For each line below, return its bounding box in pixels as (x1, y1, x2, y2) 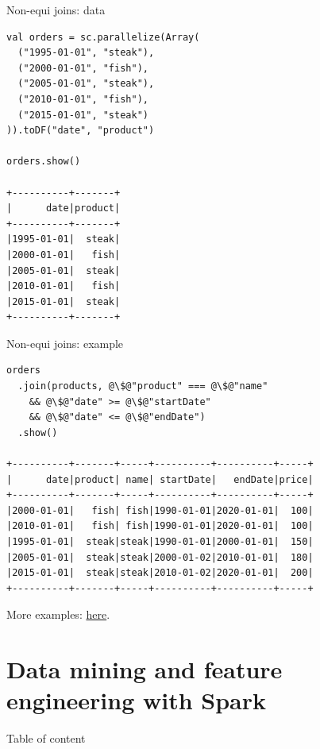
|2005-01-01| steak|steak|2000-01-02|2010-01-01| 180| (6, 551, 314, 563)
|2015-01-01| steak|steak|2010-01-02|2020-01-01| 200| (6, 567, 314, 579)
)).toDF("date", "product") (6, 125, 155, 137)
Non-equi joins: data (6, 2, 106, 17)
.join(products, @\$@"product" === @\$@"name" (17, 380, 268, 392)
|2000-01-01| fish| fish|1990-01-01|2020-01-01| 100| (6, 504, 314, 516)
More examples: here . (6, 606, 110, 623)
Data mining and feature (6, 653, 283, 685)
